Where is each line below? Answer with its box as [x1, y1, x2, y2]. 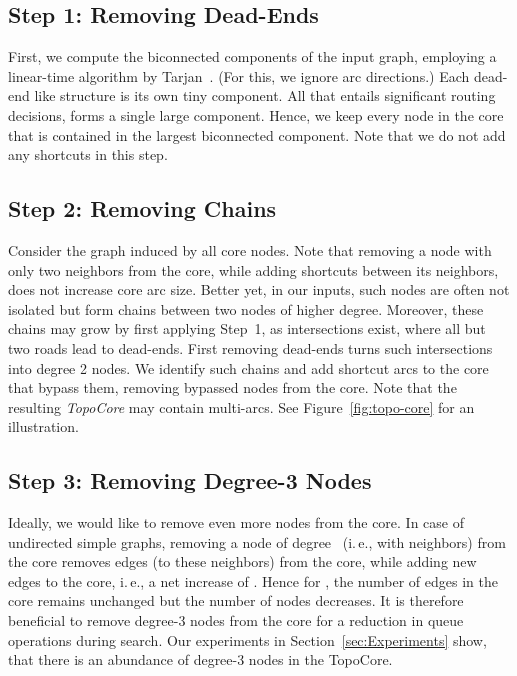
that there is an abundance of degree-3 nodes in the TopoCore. [8, 649, 393, 670]
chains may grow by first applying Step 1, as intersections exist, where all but [8, 318, 486, 339]
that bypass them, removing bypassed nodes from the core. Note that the [8, 377, 457, 398]
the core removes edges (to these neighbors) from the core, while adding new [8, 551, 477, 572]
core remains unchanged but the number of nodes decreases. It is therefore [8, 590, 464, 611]
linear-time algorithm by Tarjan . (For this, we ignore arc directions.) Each [8, 65, 470, 86]
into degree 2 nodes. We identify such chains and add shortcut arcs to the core [8, 357, 489, 378]
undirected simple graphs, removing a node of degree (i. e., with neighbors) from [8, 531, 506, 552]
